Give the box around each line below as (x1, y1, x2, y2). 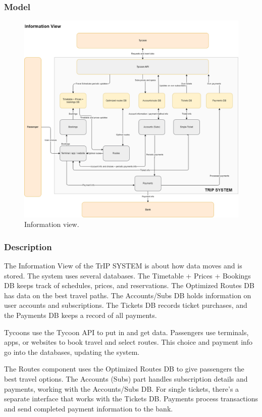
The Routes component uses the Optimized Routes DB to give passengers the (4, 363, 244, 374)
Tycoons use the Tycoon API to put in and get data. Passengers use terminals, (4, 327, 249, 337)
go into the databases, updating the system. (4, 346, 140, 357)
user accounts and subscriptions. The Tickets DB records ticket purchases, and (4, 300, 247, 310)
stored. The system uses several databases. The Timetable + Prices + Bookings (4, 270, 251, 281)
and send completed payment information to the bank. (4, 403, 173, 413)
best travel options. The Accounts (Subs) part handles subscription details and (4, 373, 248, 384)
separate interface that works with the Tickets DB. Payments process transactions (4, 393, 258, 404)
